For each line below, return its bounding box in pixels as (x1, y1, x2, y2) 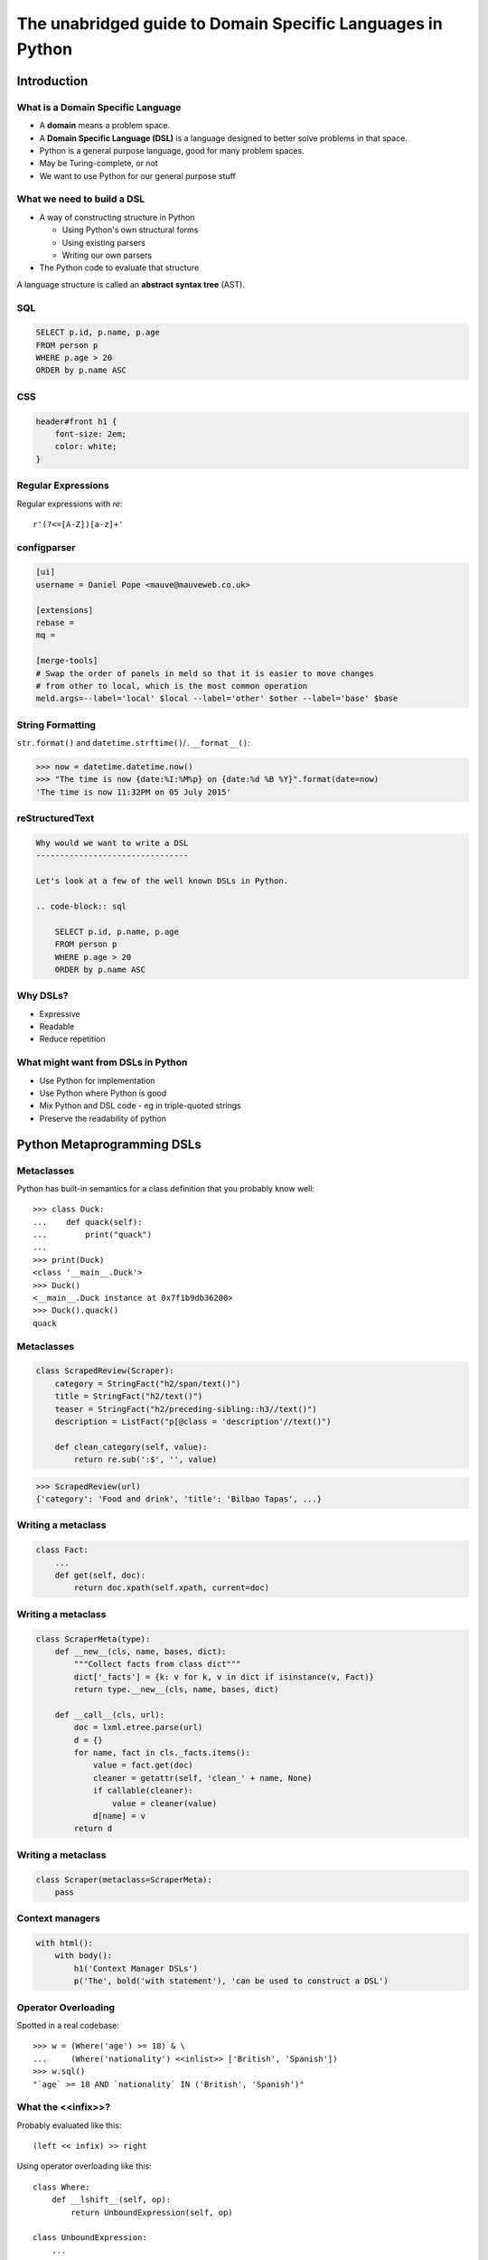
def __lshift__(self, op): (51, 2195, 172, 2205)
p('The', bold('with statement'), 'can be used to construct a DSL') (73, 1976, 389, 1986)
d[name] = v (92, 1811, 146, 1821)
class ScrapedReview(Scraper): (35, 1366, 175, 1376)
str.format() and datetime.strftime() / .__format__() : (16, 738, 250, 749)
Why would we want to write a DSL (35, 838, 189, 849)
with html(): (35, 1938, 94, 1948)
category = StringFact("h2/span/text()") (54, 1379, 241, 1389)
